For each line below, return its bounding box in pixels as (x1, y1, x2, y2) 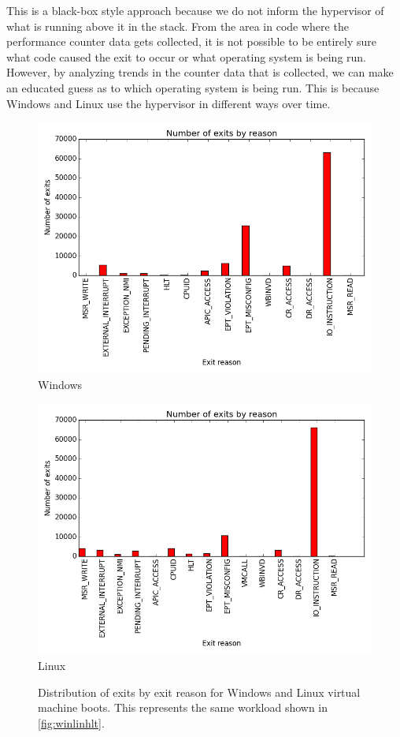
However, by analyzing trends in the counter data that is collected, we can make (6, 64, 394, 80)
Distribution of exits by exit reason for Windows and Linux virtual (38, 683, 361, 700)
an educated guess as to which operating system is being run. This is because (6, 79, 380, 95)
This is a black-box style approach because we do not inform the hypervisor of (6, 2, 384, 18)
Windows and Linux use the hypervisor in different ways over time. (6, 95, 331, 111)
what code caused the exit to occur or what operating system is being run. (6, 48, 367, 65)
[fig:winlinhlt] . (38, 714, 105, 731)
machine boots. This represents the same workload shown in (38, 699, 328, 716)
